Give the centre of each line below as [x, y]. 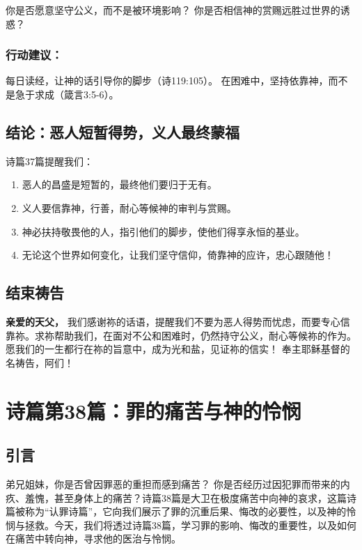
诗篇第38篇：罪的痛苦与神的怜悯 [154, 410]
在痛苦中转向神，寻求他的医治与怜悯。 [93, 538]
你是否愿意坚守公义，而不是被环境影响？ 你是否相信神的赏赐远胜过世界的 [173, 10]
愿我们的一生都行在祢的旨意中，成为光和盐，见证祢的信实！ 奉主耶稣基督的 [178, 349]
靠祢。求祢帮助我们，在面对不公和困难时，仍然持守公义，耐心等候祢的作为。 [181, 335]
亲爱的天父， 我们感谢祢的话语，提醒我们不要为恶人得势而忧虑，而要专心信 [178, 321]
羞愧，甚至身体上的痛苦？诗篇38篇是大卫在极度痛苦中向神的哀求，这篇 [186, 497]
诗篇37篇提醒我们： [49, 161]
